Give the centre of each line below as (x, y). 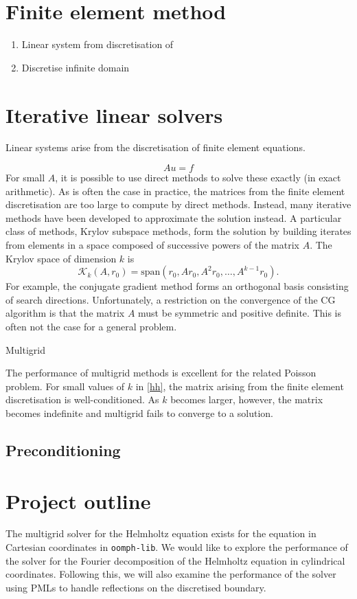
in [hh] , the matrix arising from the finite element (240, 386)
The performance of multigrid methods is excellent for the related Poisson (161, 373)
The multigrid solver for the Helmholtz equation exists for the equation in (161, 533)
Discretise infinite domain (76, 67)
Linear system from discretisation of (97, 44)
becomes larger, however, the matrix (247, 399)
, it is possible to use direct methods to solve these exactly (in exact (198, 178)
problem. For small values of (65, 386)
